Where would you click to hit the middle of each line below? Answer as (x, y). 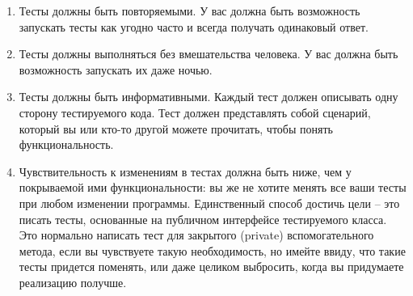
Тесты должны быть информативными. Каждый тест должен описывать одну (209, 97)
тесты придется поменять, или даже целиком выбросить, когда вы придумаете (211, 266)
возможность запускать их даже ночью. (116, 69)
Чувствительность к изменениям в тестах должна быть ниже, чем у (185, 171)
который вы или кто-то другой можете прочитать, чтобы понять (176, 128)
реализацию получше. (73, 282)
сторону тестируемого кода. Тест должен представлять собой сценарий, (195, 112)
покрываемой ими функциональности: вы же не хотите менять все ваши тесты (213, 187)
